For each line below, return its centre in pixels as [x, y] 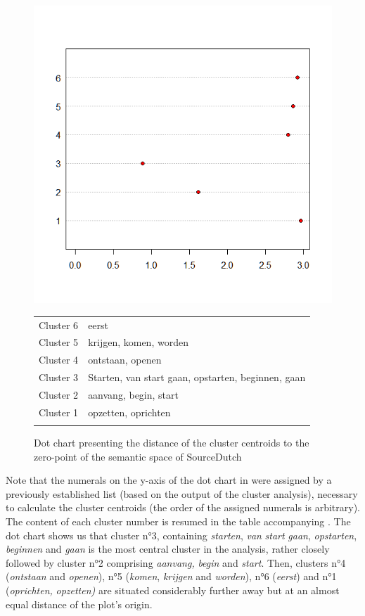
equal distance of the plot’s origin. [79, 604]
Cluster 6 [59, 325]
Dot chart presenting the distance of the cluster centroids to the [172, 443]
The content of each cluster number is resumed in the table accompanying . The [178, 521]
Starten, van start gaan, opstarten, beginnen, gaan [197, 377]
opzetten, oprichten [129, 412]
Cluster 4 [59, 360]
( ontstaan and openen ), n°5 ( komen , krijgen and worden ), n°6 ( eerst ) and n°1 [171, 576]
